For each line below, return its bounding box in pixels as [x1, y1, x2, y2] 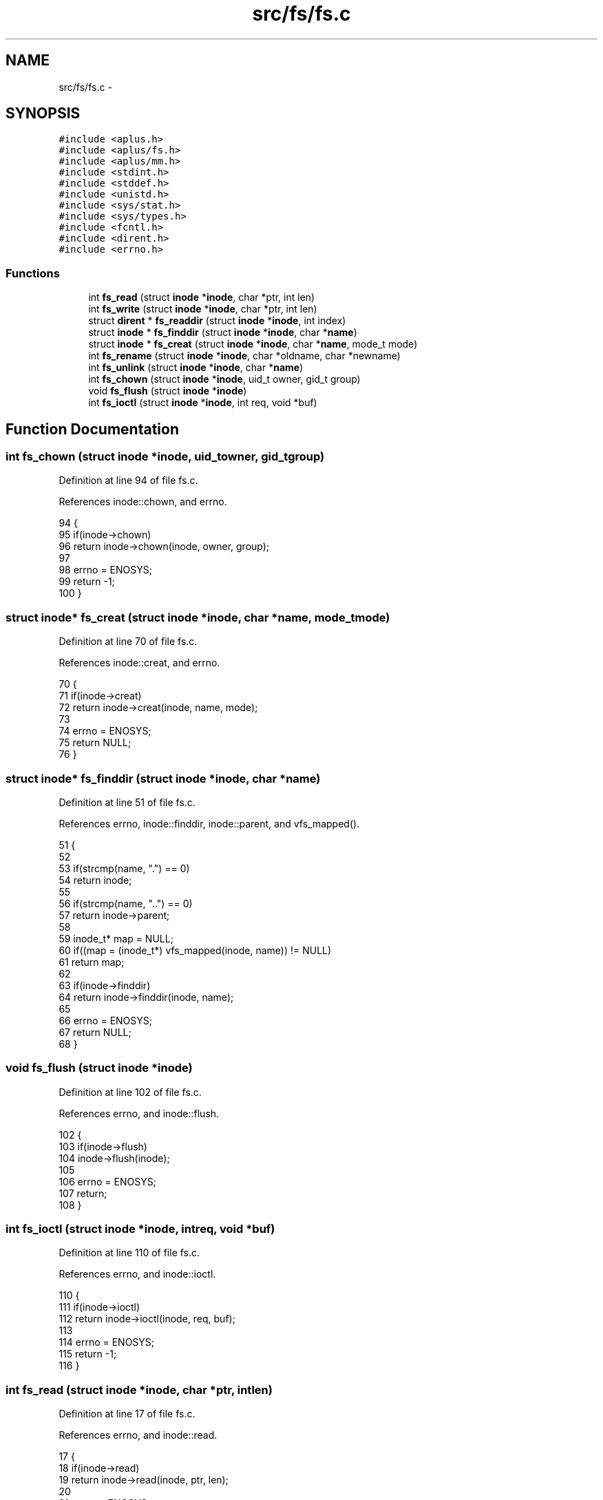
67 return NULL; [59, 1026, 131, 1038]
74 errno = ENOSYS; [59, 725, 151, 737]
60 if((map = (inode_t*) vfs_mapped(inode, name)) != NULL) [59, 944, 332, 956]
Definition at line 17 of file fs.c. [59, 1408, 195, 1420]
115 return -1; [59, 1348, 117, 1360]
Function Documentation [6, 420, 179, 438]
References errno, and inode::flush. [59, 1107, 220, 1119]
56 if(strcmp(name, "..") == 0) [59, 897, 193, 909]
